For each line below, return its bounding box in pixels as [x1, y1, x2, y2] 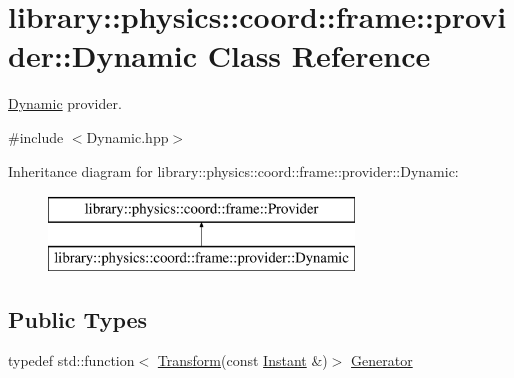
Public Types [8, 303, 148, 334]
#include [8, 126, 64, 147]
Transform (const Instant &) [157, 350, 328, 371]
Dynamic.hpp [86, 126, 169, 147]
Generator [351, 350, 413, 371]
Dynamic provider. [8, 93, 122, 114]
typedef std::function [8, 350, 135, 371]
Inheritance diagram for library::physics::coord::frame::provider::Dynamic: [8, 160, 459, 181]
